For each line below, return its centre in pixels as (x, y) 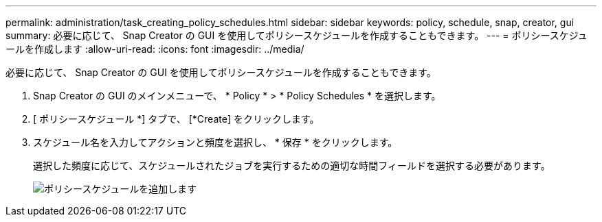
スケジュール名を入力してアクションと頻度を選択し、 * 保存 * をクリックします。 (215, 142)
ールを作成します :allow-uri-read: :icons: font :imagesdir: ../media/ (155, 49)
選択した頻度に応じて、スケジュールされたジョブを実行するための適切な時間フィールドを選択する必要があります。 (292, 165)
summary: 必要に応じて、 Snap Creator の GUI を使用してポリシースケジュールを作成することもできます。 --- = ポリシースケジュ (297, 35)
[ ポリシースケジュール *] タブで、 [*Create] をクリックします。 (176, 119)
